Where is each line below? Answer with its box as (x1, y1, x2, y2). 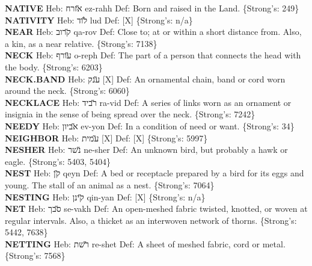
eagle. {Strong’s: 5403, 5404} (5, 155, 111, 167)
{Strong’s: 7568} (5, 249, 66, 262)
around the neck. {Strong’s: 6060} (5, 84, 130, 97)
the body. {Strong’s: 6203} (5, 60, 103, 73)
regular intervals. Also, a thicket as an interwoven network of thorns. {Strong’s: (5, 214, 297, 226)
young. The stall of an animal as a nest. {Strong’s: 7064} (5, 178, 215, 191)
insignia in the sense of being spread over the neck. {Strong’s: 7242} (5, 108, 255, 120)
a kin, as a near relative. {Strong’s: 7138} (5, 37, 158, 49)
